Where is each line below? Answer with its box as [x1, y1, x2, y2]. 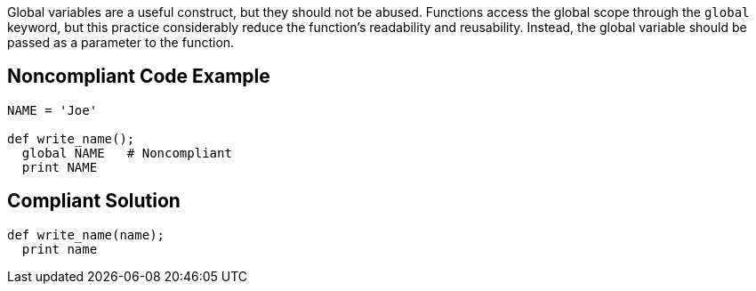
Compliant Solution [7, 190, 181, 213]
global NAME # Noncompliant [21, 145, 232, 160]
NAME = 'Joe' [7, 102, 98, 117]
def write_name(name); [7, 227, 165, 242]
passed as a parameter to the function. [7, 35, 235, 50]
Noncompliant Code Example [7, 65, 270, 88]
